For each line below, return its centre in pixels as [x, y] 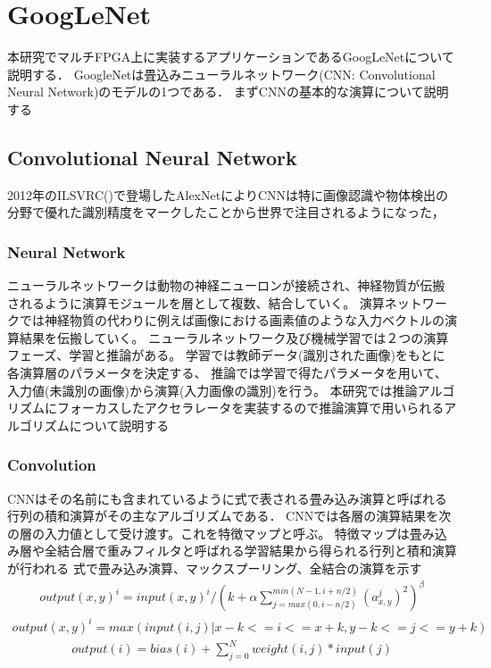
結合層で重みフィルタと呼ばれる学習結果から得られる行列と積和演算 [257, 551]
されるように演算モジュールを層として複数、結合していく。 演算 [196, 302]
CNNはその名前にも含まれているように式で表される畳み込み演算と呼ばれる [227, 498]
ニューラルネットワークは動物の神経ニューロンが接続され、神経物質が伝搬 [226, 285]
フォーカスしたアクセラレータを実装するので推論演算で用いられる [250, 408]
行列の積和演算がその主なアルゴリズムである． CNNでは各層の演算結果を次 [229, 516]
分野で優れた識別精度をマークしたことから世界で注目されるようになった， [226, 212]
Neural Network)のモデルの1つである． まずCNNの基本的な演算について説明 [228, 92]
